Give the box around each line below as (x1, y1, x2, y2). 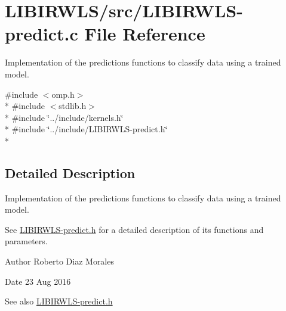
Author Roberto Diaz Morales (5, 255, 114, 268)
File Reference (84, 21, 205, 46)
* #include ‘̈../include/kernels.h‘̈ (5, 111, 124, 123)
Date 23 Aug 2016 (5, 275, 71, 287)
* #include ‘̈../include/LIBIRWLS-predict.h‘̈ (5, 123, 168, 135)
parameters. (5, 235, 48, 247)
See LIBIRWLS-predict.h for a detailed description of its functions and (5, 223, 264, 235)
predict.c (5, 21, 78, 46)
